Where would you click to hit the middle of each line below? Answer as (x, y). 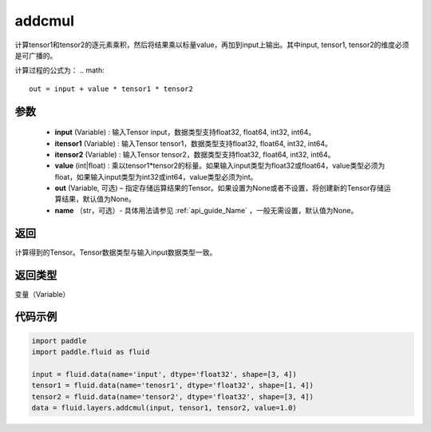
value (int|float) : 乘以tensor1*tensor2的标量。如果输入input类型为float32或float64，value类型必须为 (220, 166)
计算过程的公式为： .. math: (59, 70)
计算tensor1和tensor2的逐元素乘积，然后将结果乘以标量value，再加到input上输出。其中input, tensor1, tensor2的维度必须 (212, 45)
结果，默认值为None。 (98, 199)
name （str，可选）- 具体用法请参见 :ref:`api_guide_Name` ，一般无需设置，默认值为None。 (206, 210)
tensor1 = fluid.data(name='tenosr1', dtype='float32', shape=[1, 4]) (173, 386)
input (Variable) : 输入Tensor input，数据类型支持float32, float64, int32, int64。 (185, 133)
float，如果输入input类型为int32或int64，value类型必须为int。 (156, 176)
